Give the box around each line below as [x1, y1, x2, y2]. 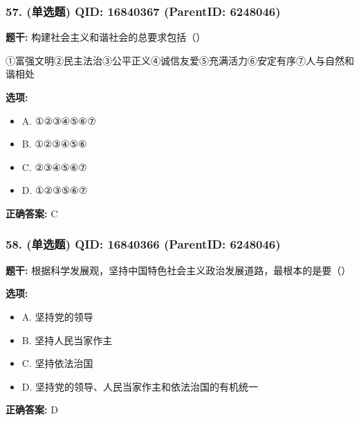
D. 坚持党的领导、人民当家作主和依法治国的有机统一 [21, 379, 259, 393]
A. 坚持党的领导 [21, 309, 93, 323]
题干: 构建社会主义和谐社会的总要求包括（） [6, 30, 206, 44]
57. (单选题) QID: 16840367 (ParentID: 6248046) [6, 2, 281, 19]
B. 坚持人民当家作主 [21, 332, 113, 347]
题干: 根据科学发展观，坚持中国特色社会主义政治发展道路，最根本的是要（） [6, 262, 351, 277]
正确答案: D [6, 402, 58, 417]
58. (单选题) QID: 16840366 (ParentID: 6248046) [6, 235, 281, 253]
